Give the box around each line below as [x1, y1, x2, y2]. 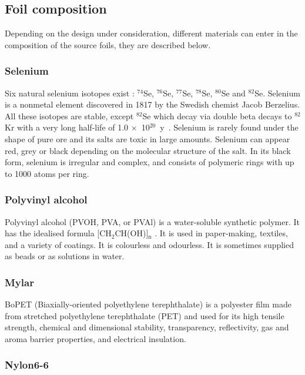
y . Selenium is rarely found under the [160, 121, 299, 133]
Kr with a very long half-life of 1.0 [5, 121, 129, 133]
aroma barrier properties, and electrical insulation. [5, 332, 186, 344]
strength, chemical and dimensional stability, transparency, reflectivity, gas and [5, 321, 289, 333]
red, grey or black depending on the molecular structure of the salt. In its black [5, 144, 291, 156]
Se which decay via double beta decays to [142, 109, 292, 122]
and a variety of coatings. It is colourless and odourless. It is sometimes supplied [5, 238, 294, 250]
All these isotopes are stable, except [5, 109, 134, 122]
